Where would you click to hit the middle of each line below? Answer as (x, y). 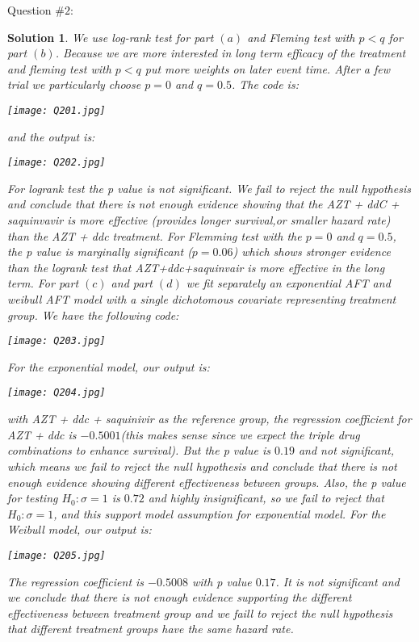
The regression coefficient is (76, 581)
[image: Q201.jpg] (57, 110)
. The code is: (265, 84)
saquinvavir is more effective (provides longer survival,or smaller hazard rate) (199, 220)
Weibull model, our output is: (80, 529)
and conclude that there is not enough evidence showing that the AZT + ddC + (203, 204)
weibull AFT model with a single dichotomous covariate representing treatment (202, 299)
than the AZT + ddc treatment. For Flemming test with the (155, 235)
